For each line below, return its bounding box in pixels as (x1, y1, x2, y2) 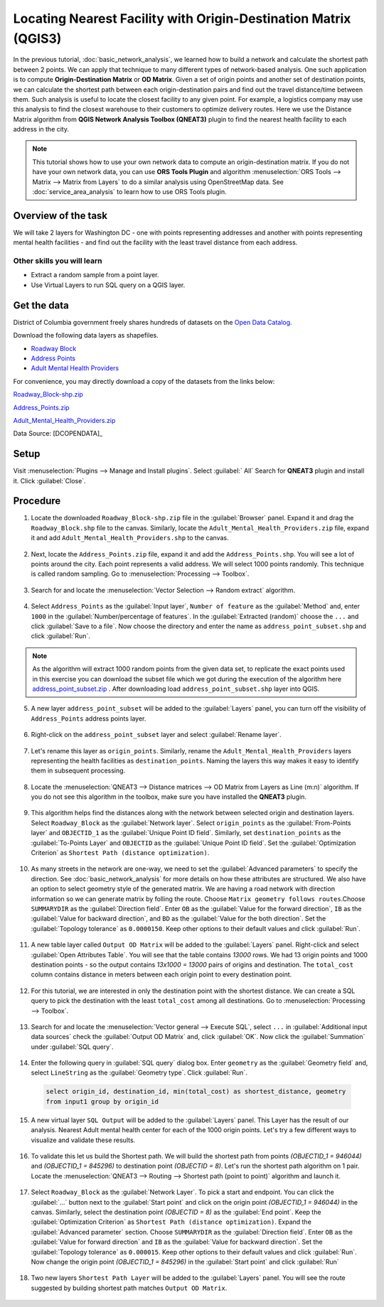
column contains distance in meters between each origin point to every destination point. (31, 970, 292, 979)
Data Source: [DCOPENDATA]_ (13, 429, 103, 438)
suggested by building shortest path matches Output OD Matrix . (31, 1284, 228, 1292)
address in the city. (13, 125, 70, 134)
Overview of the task (13, 210, 108, 222)
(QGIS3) (13, 31, 62, 46)
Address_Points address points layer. (31, 714, 146, 723)
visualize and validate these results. (31, 1136, 136, 1144)
